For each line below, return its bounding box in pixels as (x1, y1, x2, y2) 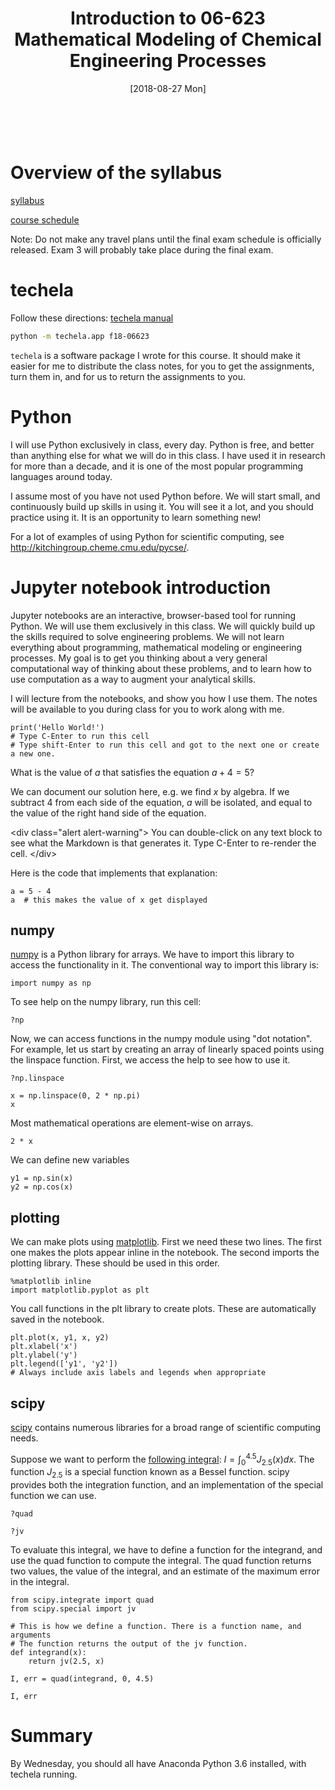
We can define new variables (10, 1154, 130, 1166)
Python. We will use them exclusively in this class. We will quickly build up (10, 620, 315, 632)
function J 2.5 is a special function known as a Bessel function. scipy (10, 1466, 290, 1481)
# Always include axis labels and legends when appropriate (10, 1368, 267, 1378)
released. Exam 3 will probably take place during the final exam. (10, 243, 274, 256)
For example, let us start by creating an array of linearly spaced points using (10, 1043, 325, 1056)
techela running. (10, 1768, 78, 1781)
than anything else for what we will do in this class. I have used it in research (10, 449, 326, 461)
